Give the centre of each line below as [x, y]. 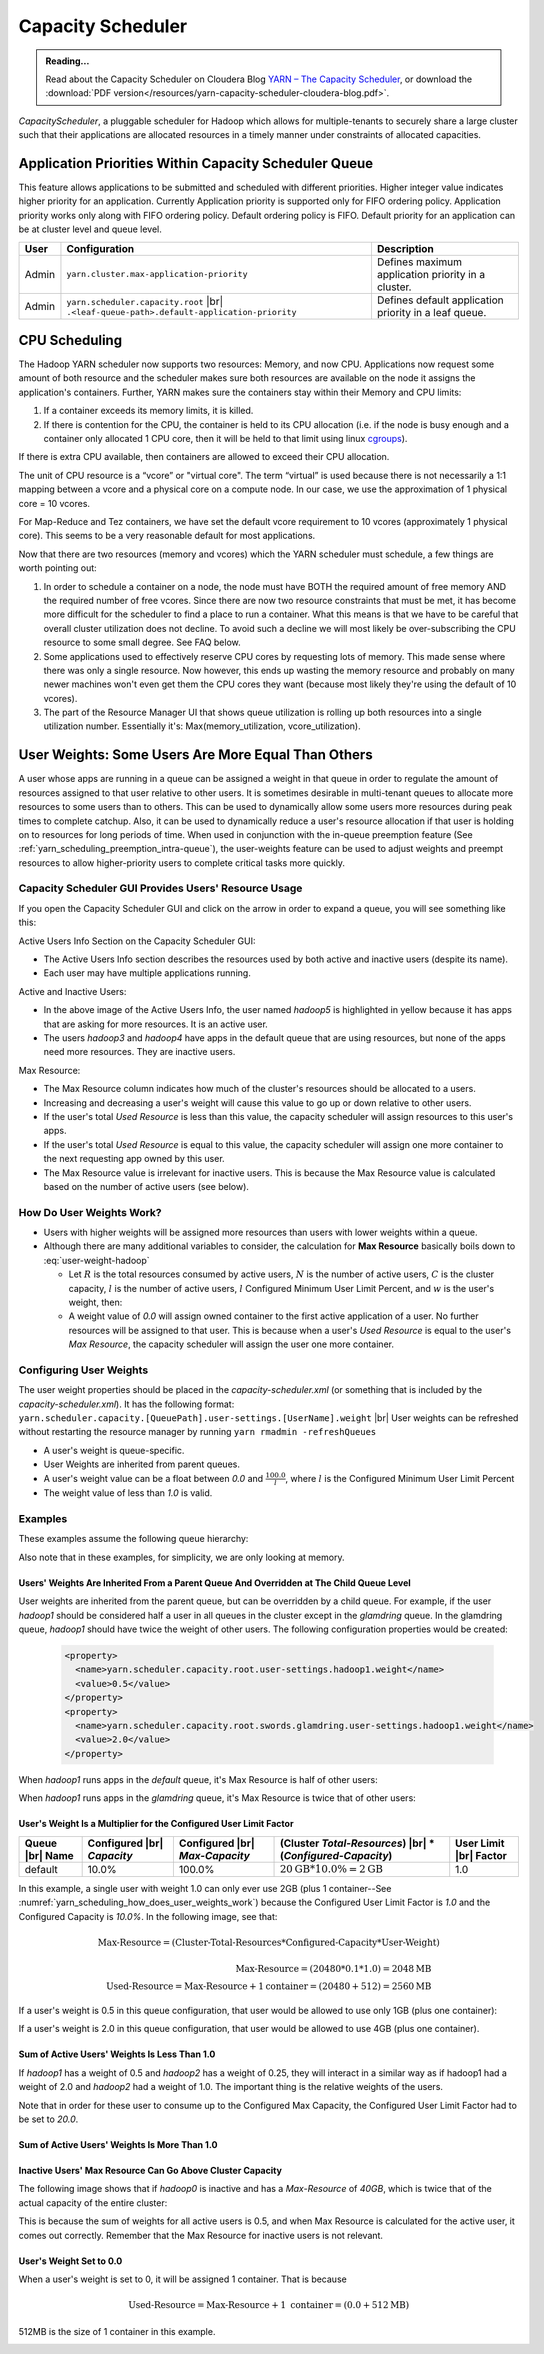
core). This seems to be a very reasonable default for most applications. [167, 536]
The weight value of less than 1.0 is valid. [128, 1493]
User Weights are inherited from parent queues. [141, 1464]
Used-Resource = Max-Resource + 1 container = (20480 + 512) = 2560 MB [269, 1986]
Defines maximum [419, 262]
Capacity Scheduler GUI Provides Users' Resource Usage [160, 888]
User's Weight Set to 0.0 [70, 2261]
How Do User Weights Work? [90, 1212]
